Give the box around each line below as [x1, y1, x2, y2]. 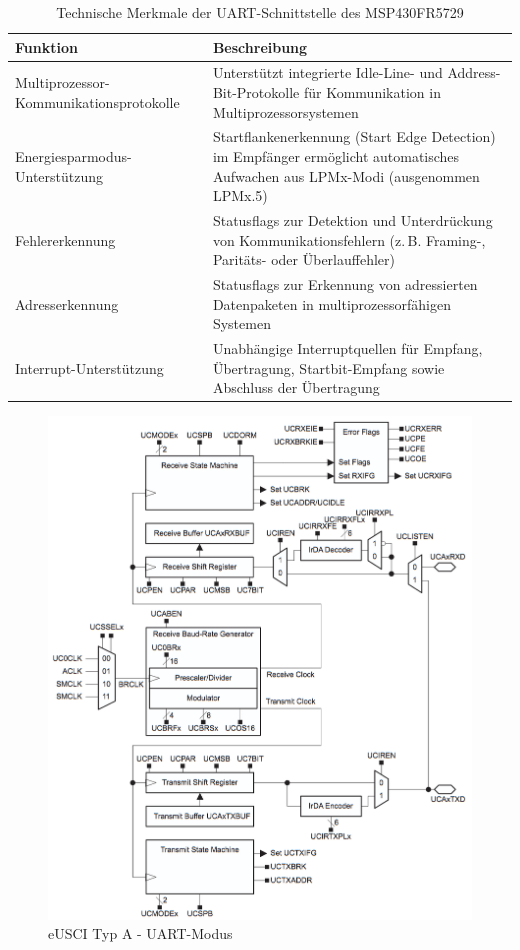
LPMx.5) [212, 185, 268, 206]
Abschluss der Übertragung [212, 377, 380, 398]
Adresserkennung [15, 293, 119, 314]
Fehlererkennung [15, 229, 116, 250]
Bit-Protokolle [212, 82, 300, 103]
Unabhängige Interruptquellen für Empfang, [212, 338, 483, 359]
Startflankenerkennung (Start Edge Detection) [212, 126, 496, 147]
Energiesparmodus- [15, 146, 132, 167]
